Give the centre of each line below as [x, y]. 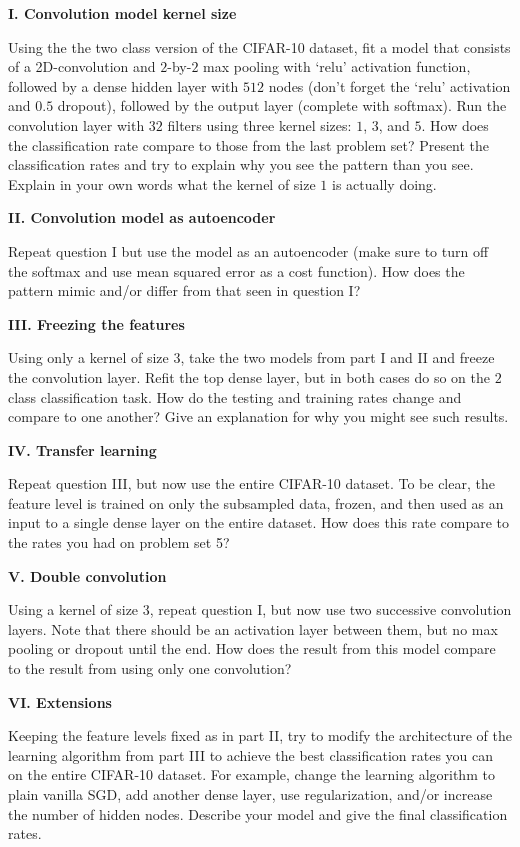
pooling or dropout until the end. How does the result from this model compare [252, 648]
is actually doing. [384, 183]
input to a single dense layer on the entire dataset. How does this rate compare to [258, 522]
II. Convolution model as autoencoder [142, 217]
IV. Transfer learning [82, 449]
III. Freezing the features [96, 323]
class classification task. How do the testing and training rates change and [235, 396]
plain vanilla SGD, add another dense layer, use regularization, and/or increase [250, 794]
